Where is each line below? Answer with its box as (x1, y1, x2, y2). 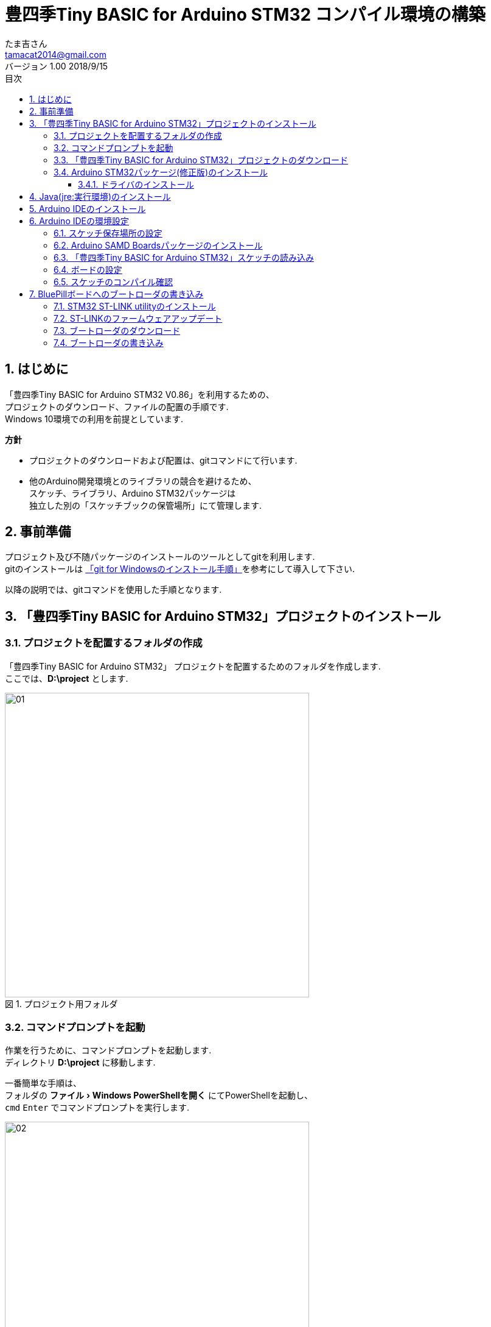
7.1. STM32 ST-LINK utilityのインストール (54, 300, 216, 311)
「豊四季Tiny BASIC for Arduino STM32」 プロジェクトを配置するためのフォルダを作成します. (5, 660, 381, 671)
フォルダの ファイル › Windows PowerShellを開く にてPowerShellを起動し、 (5, 1090, 313, 1101)
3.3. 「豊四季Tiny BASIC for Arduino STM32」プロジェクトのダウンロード (54, 154, 349, 165)
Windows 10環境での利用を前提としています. (5, 413, 184, 424)
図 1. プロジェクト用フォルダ (5, 998, 118, 1009)
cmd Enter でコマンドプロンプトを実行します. (5, 1102, 189, 1113)
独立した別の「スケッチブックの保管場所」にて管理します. (29, 500, 262, 511)
